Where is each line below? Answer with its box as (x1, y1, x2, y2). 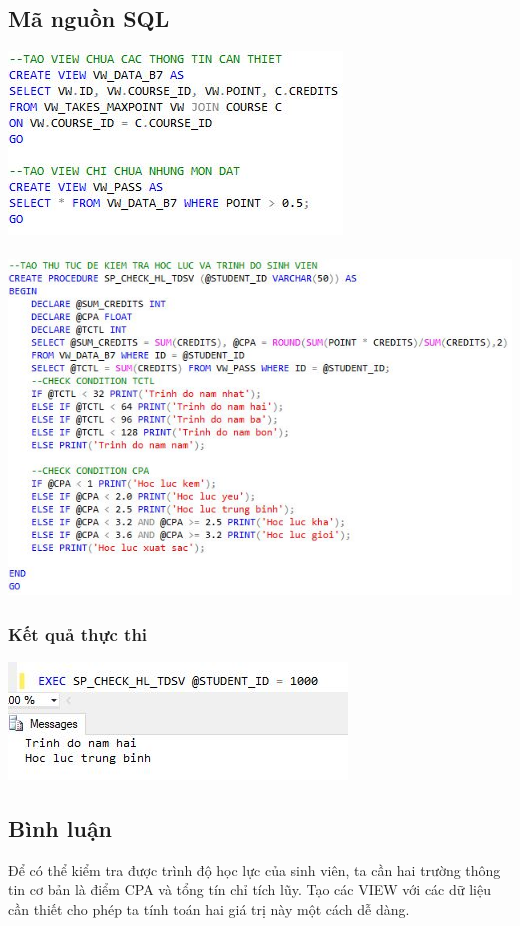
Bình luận (8, 812, 113, 843)
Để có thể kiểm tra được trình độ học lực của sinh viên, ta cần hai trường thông (8, 859, 501, 880)
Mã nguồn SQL (8, 3, 170, 34)
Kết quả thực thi (8, 621, 148, 646)
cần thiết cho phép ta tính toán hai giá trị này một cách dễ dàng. (8, 898, 410, 919)
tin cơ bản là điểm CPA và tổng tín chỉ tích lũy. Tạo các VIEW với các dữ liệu (8, 879, 491, 900)
